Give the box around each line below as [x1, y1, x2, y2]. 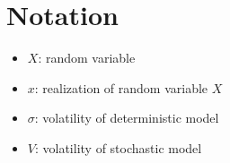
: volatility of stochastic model [34, 138, 202, 157]
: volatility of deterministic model [34, 108, 219, 127]
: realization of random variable [34, 78, 208, 97]
